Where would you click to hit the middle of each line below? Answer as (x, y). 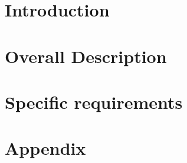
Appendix (45, 148)
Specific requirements (94, 102)
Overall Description (86, 56)
